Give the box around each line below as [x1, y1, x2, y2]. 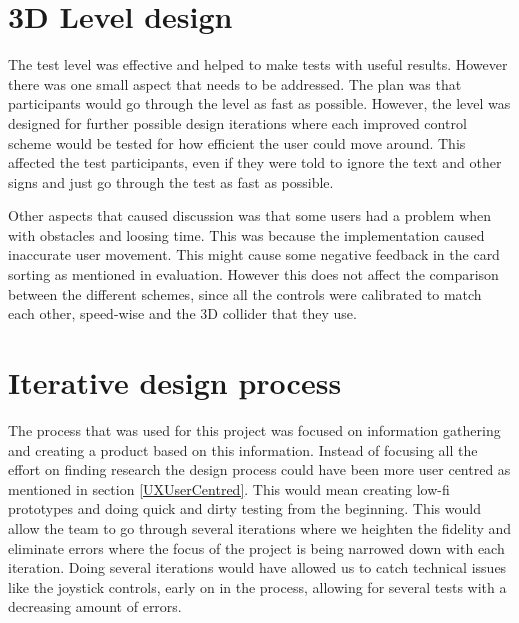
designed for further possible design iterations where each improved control [8, 112, 467, 133]
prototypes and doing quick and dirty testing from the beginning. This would [8, 498, 481, 519]
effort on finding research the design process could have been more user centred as [8, 459, 511, 480]
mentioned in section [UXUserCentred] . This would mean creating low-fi [8, 478, 450, 499]
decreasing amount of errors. [8, 596, 182, 617]
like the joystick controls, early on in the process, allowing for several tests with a [8, 576, 507, 597]
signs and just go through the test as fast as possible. [8, 171, 334, 192]
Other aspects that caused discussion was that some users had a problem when [8, 205, 492, 226]
